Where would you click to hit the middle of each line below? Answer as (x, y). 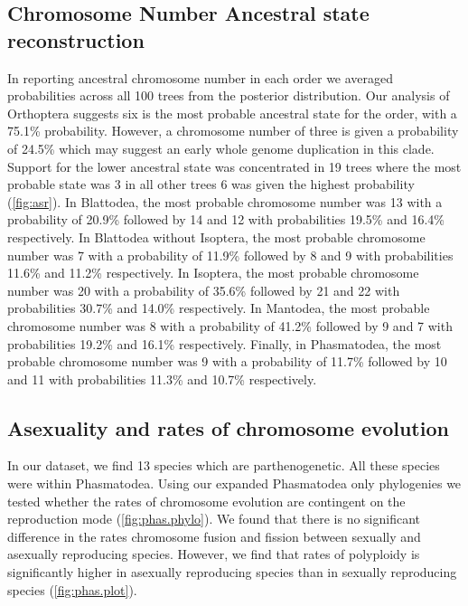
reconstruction (76, 39)
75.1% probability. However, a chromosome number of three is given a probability (233, 131)
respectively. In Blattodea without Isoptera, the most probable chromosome (216, 237)
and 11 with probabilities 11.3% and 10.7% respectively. (162, 379)
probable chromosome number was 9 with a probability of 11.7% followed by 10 (227, 361)
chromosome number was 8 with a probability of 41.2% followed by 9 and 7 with (230, 325)
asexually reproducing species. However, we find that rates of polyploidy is (214, 554)
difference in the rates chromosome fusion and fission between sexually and (214, 536)
